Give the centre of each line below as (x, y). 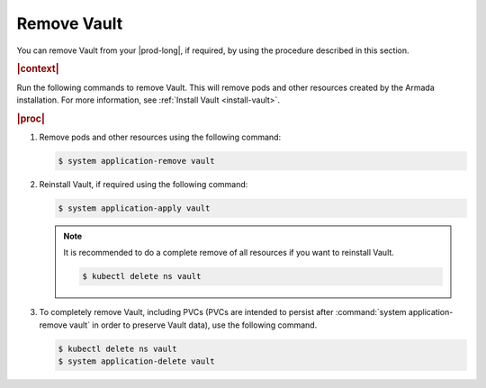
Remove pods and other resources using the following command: (160, 137)
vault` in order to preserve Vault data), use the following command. (193, 325)
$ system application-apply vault (134, 208)
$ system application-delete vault (136, 361)
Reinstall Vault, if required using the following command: (144, 184)
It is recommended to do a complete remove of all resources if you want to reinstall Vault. (229, 253)
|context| (38, 69)
